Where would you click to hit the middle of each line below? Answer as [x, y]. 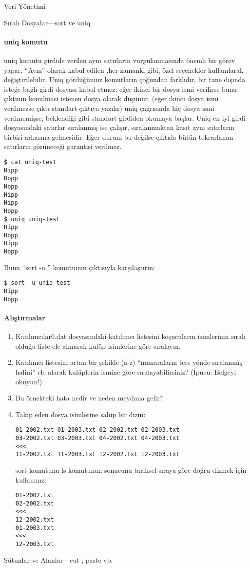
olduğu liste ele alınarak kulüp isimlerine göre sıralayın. [98, 346]
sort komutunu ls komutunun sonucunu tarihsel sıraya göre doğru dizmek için [131, 470]
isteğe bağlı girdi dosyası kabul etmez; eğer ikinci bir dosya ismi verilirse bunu [120, 89]
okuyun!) [29, 381]
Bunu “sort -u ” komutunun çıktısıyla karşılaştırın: [79, 267]
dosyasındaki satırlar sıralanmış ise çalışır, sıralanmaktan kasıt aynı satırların [119, 127]
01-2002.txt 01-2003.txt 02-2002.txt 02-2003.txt [97, 430]
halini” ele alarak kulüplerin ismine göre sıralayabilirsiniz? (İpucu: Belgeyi [126, 371]
